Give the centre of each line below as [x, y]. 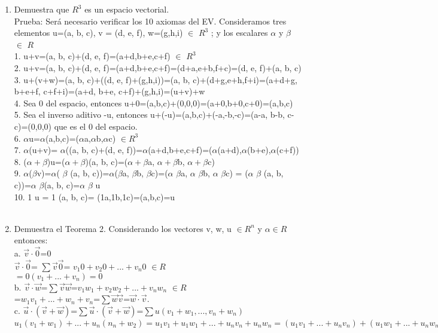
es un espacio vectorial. [127, 9]
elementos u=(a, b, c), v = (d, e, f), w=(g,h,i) [98, 33]
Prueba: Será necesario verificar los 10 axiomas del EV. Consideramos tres [150, 21]
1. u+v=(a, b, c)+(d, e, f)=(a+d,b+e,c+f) [92, 56]
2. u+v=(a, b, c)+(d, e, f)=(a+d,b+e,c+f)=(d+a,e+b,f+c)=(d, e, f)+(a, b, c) [158, 67]
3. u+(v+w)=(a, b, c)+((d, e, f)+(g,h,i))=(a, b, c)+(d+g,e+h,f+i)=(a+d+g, [156, 79]
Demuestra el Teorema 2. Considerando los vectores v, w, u [123, 228]
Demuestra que [42, 9]
